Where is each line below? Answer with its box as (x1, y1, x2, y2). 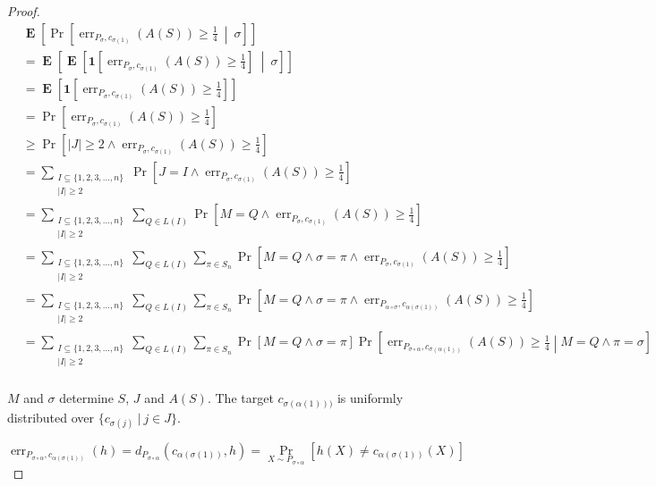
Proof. (7, 2, 40, 20)
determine (59, 389, 114, 407)
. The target (207, 389, 274, 407)
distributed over (7, 407, 95, 426)
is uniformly (337, 389, 404, 407)
